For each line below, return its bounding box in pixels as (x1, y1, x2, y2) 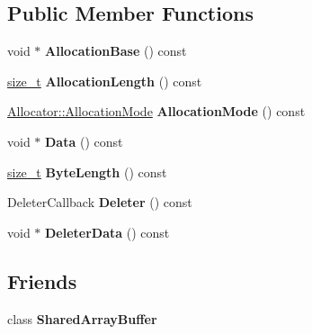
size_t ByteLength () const (7, 162, 167, 181)
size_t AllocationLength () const (7, 71, 202, 90)
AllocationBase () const (45, 41, 187, 60)
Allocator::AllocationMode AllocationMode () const (7, 102, 306, 121)
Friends (7, 266, 77, 294)
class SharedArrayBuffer (7, 309, 157, 328)
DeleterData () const (45, 222, 170, 241)
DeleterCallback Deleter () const (7, 193, 192, 212)
